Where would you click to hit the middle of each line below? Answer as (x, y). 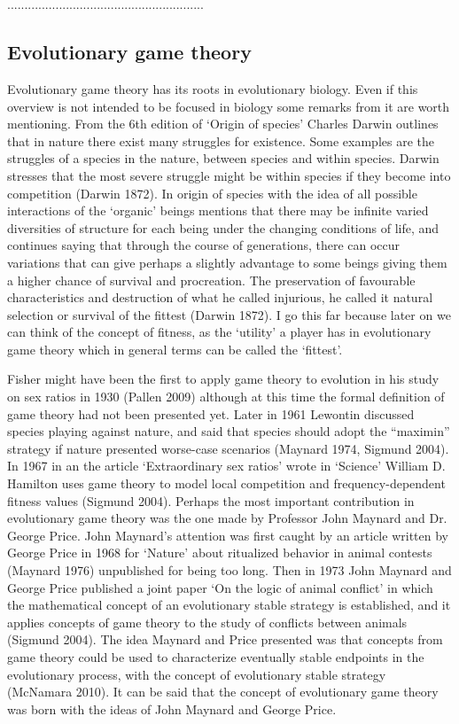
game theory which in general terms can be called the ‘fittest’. (175, 349)
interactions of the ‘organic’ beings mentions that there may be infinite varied (218, 210)
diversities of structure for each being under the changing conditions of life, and (223, 227)
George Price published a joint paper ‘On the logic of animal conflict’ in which (220, 587)
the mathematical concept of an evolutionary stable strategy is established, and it (229, 605)
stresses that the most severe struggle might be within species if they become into (229, 175)
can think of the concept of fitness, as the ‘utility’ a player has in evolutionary (219, 332)
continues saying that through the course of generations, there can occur (204, 245)
